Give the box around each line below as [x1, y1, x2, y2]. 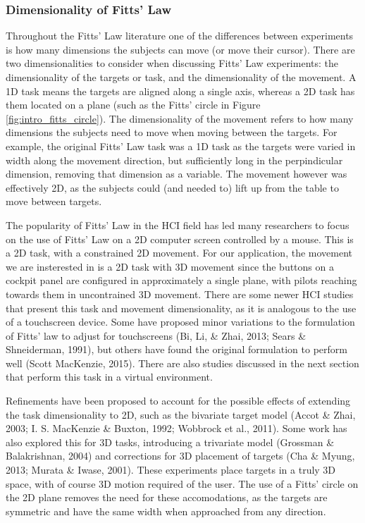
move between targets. [6, 194, 102, 209]
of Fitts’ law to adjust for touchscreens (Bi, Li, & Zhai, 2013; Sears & [6, 328, 307, 343]
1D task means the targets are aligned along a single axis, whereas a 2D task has [6, 83, 355, 98]
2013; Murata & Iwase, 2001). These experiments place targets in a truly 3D [6, 462, 336, 477]
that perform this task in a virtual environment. [6, 369, 213, 384]
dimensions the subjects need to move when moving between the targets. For [6, 125, 338, 140]
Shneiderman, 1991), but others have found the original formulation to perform [6, 342, 347, 357]
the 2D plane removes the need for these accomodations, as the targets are [6, 490, 328, 505]
